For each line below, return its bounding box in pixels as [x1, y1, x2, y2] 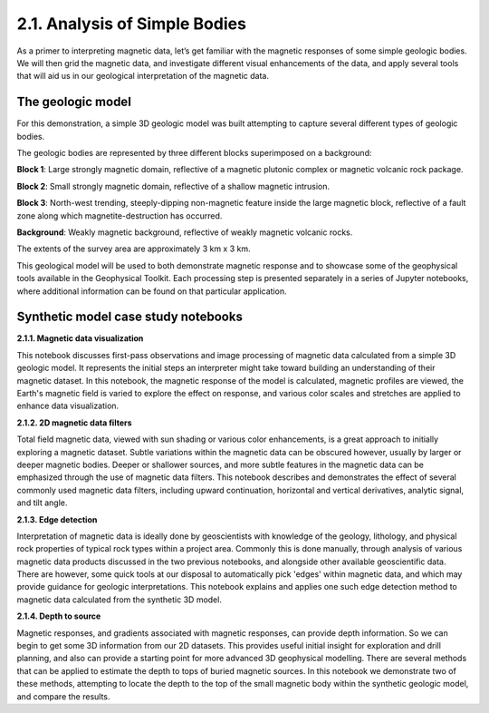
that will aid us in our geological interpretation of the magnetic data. [16, 71, 269, 82]
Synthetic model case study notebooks [16, 309, 244, 325]
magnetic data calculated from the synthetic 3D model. [16, 594, 222, 605]
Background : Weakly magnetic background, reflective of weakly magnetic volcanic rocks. [16, 227, 353, 238]
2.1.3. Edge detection [16, 513, 98, 525]
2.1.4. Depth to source [16, 610, 101, 621]
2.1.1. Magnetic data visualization [16, 333, 144, 344]
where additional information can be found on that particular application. [16, 286, 287, 297]
